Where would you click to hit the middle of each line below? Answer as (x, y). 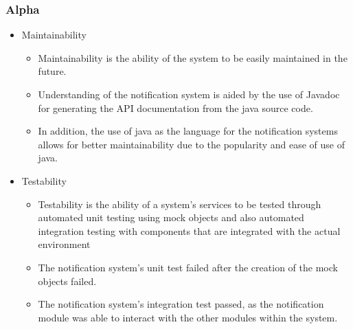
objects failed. (67, 281)
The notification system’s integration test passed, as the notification (181, 304)
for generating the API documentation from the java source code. (175, 107)
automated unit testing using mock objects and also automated (171, 217)
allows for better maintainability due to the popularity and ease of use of (192, 144)
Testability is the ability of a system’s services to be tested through (180, 204)
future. (52, 71)
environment (64, 244)
